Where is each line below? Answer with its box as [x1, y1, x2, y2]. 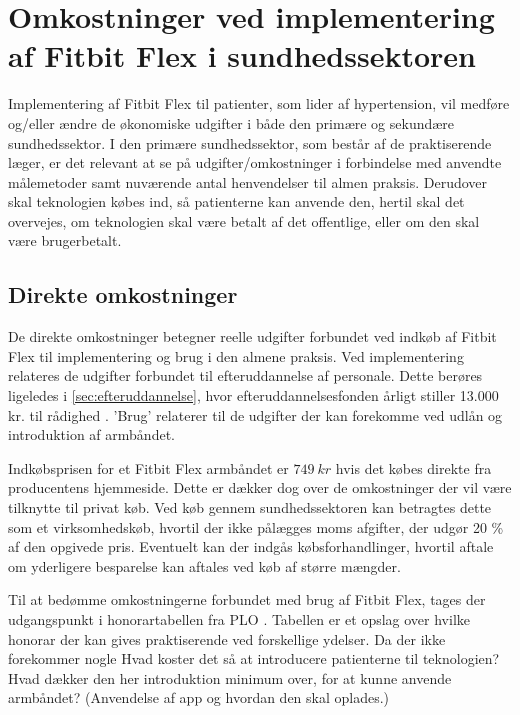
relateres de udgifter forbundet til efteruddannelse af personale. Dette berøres [8, 365, 483, 386]
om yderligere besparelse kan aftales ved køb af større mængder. [8, 555, 401, 576]
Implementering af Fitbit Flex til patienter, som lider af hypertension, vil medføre [8, 93, 510, 114]
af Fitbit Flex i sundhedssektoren [8, 35, 476, 76]
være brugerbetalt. [8, 230, 122, 251]
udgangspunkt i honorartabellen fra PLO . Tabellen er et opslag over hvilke [8, 608, 471, 629]
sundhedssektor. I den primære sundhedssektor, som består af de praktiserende [8, 132, 492, 153]
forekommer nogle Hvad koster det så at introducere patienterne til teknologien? [8, 648, 500, 669]
